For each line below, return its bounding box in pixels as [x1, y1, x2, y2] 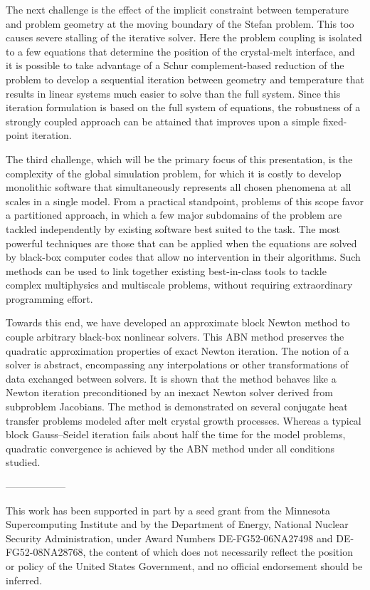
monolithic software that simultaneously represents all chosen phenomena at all [6, 180, 351, 195]
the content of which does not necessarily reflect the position [88, 544, 353, 559]
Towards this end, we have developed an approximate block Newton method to [6, 315, 350, 330]
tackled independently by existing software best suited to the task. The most [6, 221, 340, 236]
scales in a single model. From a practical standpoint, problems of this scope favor [6, 193, 364, 208]
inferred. [6, 572, 43, 587]
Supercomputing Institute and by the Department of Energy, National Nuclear [6, 517, 349, 532]
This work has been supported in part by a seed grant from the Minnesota [6, 502, 330, 517]
